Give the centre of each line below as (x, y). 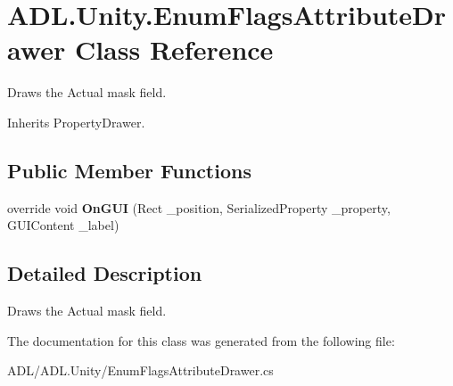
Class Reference (174, 49)
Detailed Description (105, 273)
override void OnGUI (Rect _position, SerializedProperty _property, (199, 207)
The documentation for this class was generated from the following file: (201, 340)
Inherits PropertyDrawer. (76, 122)
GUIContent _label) (63, 225)
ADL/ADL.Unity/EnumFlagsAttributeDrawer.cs (140, 370)
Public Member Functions (129, 170)
